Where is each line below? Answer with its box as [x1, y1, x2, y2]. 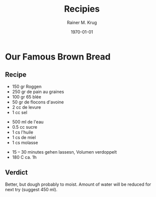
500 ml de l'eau [12, 118, 44, 125]
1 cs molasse [12, 139, 38, 145]
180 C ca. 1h [12, 154, 37, 160]
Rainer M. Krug [67, 20, 97, 25]
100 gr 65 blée [12, 94, 41, 99]
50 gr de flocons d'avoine [12, 99, 64, 105]
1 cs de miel [12, 134, 36, 140]
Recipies [64, 3, 100, 15]
